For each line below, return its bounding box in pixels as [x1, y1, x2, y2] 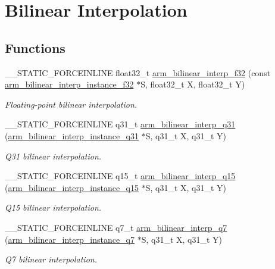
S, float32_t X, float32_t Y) [140, 78, 245, 90]
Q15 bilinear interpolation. [5, 201, 102, 214]
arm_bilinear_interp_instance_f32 [5, 78, 134, 90]
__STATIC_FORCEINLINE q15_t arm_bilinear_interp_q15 [5, 170, 236, 182]
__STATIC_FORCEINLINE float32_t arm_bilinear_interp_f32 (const [5, 66, 271, 79]
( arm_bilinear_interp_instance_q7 [5, 233, 135, 245]
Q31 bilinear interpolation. [5, 149, 102, 162]
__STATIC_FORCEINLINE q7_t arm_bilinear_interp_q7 [5, 221, 227, 233]
